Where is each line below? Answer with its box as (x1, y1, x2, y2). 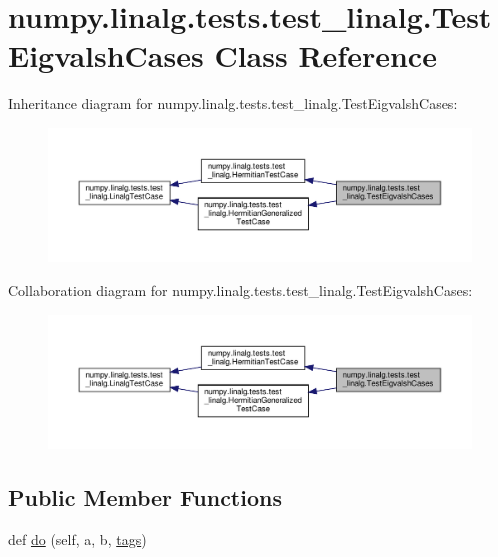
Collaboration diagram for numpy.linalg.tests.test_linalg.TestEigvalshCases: (8, 280, 473, 301)
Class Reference (214, 35, 437, 76)
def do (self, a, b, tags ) (8, 529, 147, 550)
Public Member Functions (8, 482, 282, 513)
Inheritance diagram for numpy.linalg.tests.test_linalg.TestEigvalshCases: (8, 93, 458, 114)
